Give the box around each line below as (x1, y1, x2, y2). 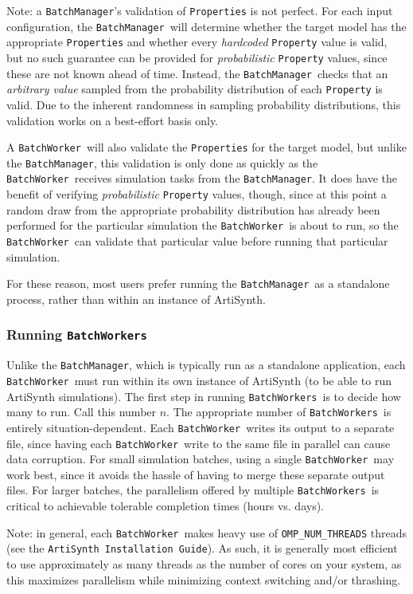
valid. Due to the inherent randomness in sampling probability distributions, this (6, 96, 401, 112)
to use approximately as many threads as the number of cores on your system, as (6, 556, 402, 572)
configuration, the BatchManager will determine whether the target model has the (6, 18, 407, 34)
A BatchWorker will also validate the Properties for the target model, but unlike (6, 139, 407, 155)
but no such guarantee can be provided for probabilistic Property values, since (6, 49, 388, 65)
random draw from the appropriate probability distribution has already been (6, 201, 380, 218)
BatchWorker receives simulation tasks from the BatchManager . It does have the (6, 170, 397, 187)
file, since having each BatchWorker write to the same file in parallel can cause (6, 435, 391, 451)
